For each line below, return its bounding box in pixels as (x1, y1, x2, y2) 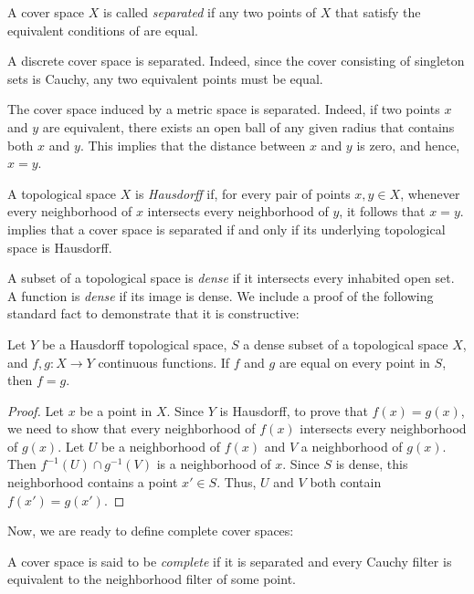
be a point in (79, 401, 153, 420)
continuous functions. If (98, 352, 230, 371)
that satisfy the (335, 3, 421, 21)
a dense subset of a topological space (243, 334, 448, 353)
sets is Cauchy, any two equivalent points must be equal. (7, 68, 323, 88)
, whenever (400, 183, 460, 203)
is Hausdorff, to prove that (219, 401, 368, 420)
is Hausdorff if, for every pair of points (134, 183, 351, 203)
